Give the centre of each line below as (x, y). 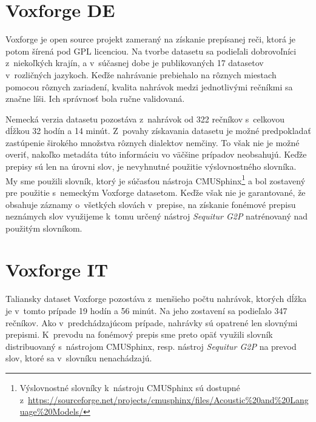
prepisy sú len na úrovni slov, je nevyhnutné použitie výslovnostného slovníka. (151, 166)
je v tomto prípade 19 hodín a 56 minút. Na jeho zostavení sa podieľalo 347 (146, 310)
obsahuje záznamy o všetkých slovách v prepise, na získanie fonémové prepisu (151, 204)
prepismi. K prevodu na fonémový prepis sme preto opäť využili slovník (139, 334)
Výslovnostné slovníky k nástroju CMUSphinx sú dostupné (130, 387)
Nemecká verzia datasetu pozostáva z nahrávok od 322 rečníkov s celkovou (145, 119)
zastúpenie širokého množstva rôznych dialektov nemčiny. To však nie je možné (153, 142)
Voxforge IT (57, 270)
